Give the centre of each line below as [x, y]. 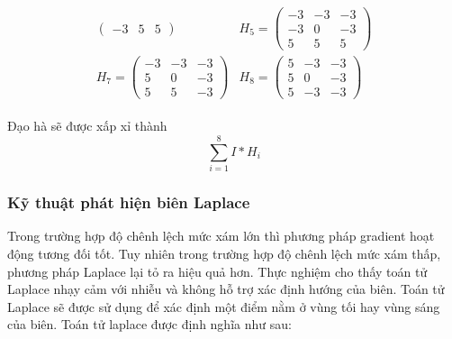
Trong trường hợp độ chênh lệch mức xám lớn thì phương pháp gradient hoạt [221, 236]
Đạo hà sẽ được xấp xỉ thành [87, 126]
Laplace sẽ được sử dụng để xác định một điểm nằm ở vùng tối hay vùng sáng [224, 306]
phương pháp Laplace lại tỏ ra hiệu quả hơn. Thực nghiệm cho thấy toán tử [217, 271]
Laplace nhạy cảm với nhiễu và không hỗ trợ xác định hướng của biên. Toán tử [226, 289]
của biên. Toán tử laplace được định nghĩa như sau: [149, 324]
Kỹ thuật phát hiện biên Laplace [129, 202]
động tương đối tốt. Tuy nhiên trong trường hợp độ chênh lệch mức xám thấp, [224, 253]
